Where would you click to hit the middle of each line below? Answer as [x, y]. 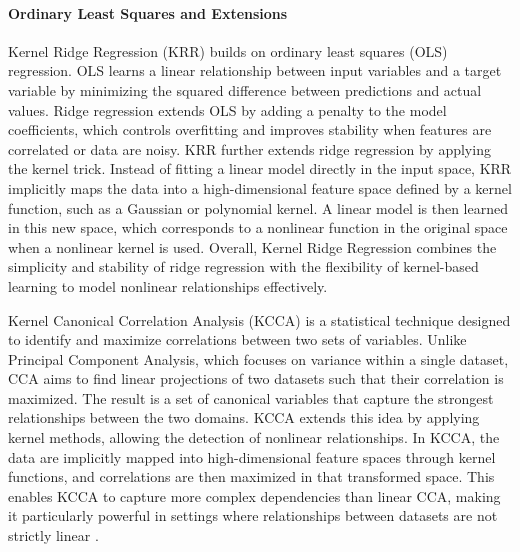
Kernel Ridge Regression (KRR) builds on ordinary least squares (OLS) [228, 50]
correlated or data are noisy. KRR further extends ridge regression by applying [249, 148]
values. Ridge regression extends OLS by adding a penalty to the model [227, 109]
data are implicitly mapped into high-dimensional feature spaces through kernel [252, 456]
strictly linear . [53, 535]
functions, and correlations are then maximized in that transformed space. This [251, 476]
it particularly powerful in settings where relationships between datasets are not [253, 515]
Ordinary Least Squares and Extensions [148, 12]
